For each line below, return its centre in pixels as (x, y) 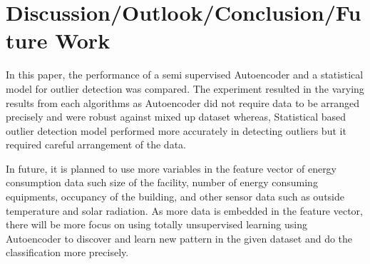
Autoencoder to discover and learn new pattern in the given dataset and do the (179, 238)
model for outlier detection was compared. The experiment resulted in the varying (185, 88)
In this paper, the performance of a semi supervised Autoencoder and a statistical (185, 75)
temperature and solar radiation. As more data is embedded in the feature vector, (185, 210)
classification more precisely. (67, 252)
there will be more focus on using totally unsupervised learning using (156, 224)
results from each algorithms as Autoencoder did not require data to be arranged (183, 102)
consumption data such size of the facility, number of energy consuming (162, 182)
